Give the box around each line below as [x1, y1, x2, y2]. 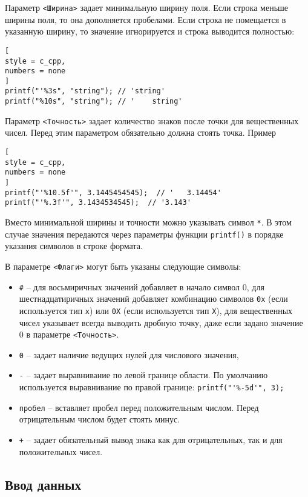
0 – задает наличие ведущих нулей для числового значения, [19, 348, 239, 361]
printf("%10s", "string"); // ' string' [5, 97, 183, 106]
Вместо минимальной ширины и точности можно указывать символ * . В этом [5, 215, 292, 228]
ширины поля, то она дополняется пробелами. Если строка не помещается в [5, 13, 286, 25]
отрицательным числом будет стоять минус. [19, 413, 180, 425]
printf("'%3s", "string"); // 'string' [5, 87, 165, 96]
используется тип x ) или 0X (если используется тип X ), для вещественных [19, 304, 293, 316]
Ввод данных [5, 475, 81, 493]
